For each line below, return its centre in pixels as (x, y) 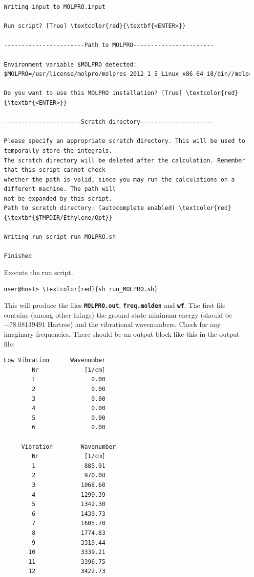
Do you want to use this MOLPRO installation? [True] (93, 93)
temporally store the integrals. (58, 150)
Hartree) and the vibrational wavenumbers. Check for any (134, 324)
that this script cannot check (55, 170)
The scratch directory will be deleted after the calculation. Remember (125, 160)
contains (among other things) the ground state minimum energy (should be (118, 314)
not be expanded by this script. (58, 198)
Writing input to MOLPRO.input (55, 7)
